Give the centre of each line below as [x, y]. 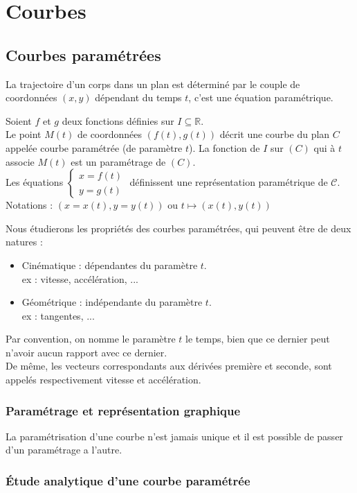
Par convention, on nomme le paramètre [91, 339]
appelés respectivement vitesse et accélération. [103, 380]
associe [20, 161]
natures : [24, 242]
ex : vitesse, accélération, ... [80, 278]
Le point [24, 134]
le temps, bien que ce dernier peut [258, 339]
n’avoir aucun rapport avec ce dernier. [86, 352]
